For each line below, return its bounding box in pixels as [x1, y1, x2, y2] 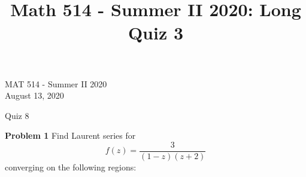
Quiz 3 [128, 20, 184, 45]
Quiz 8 [5, 109, 29, 121]
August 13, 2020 [5, 89, 64, 102]
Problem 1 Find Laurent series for [5, 129, 136, 142]
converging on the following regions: [5, 161, 137, 173]
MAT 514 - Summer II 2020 [5, 77, 107, 90]
